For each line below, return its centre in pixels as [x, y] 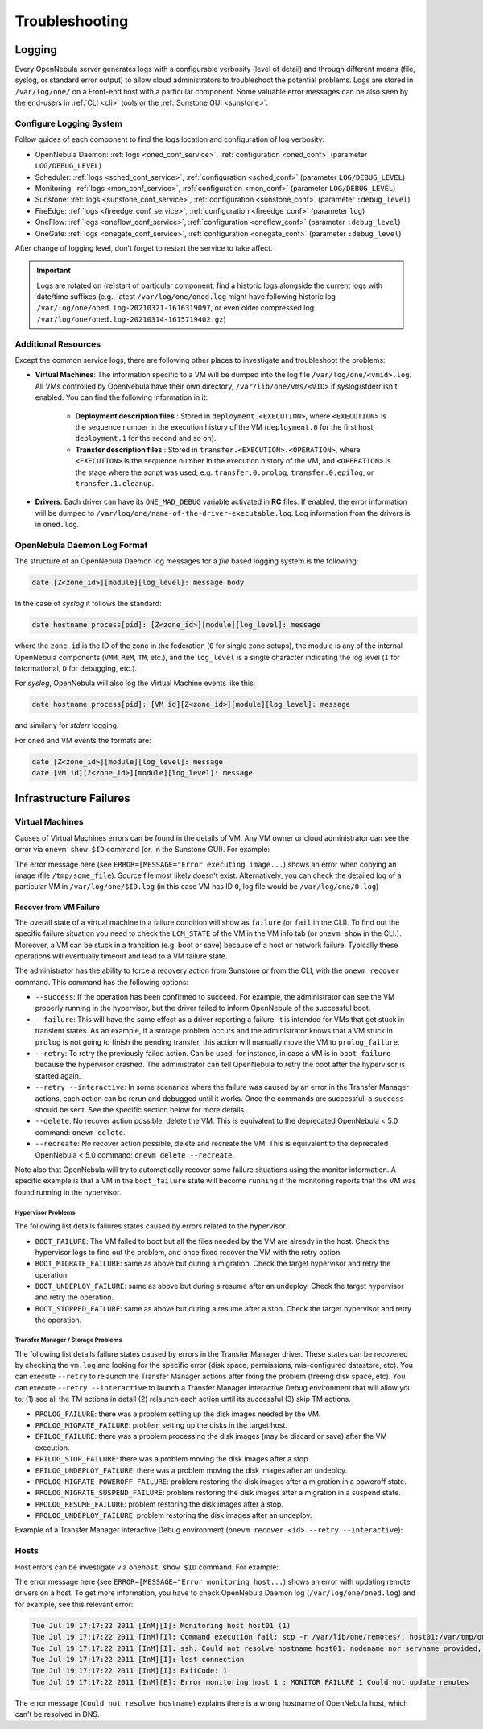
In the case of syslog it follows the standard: [88, 604]
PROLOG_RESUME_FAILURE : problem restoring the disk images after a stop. [159, 1504]
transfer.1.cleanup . [115, 483]
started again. [58, 1075]
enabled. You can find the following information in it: [122, 397]
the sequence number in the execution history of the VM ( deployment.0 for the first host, [225, 426]
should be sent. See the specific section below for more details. [140, 1110]
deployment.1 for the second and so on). [146, 438]
